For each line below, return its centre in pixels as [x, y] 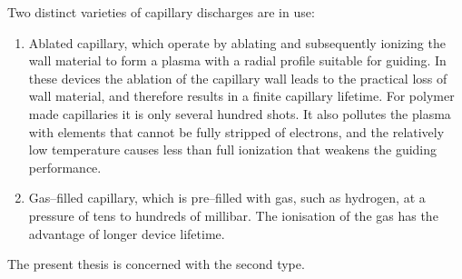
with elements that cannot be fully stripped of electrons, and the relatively [236, 131]
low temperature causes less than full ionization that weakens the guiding [233, 149]
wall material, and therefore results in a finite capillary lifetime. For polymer [241, 96]
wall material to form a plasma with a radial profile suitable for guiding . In [237, 60]
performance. [65, 167]
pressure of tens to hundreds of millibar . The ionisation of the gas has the [233, 215]
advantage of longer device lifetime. [127, 233]
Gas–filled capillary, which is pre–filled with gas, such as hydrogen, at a [227, 198]
